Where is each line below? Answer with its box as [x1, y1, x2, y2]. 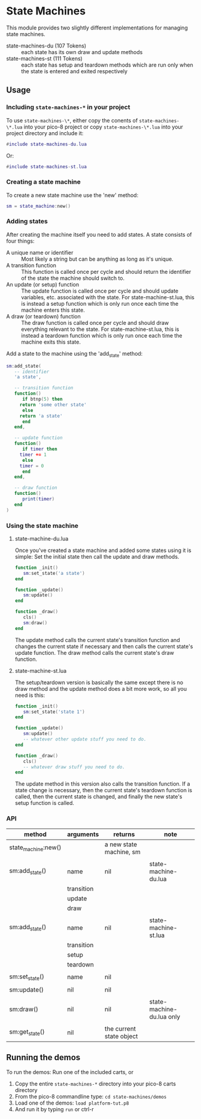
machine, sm [104, 848, 141, 856]
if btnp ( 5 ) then [22, 396, 63, 402]
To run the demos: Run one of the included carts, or [6, 1068, 134, 1076]
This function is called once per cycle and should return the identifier [21, 268, 191, 275]
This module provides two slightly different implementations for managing [6, 24, 188, 31]
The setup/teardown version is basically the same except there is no [14, 679, 184, 686]
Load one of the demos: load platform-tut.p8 [14, 1099, 129, 1106]
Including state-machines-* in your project [6, 103, 130, 112]
